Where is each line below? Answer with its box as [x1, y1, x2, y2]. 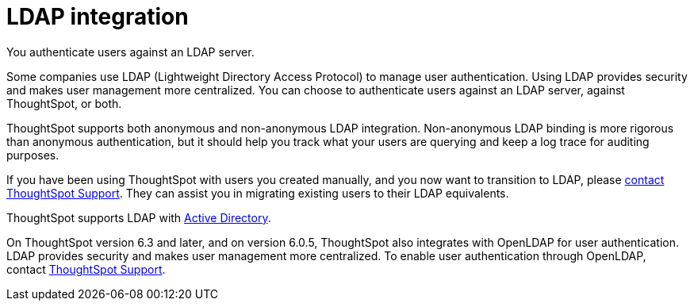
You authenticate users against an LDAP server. [6, 44, 255, 59]
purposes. [6, 148, 59, 162]
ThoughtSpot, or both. [6, 96, 122, 110]
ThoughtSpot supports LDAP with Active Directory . [6, 210, 271, 224]
